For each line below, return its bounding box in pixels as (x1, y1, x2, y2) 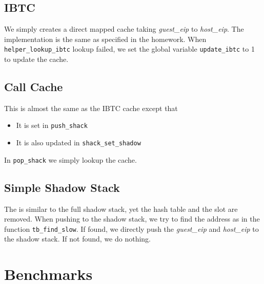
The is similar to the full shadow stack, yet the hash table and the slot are (4, 203, 238, 214)
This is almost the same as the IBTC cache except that (4, 102, 178, 113)
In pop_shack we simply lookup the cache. (4, 154, 137, 165)
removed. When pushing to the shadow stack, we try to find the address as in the (4, 213, 260, 224)
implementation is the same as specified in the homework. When (4, 33, 207, 44)
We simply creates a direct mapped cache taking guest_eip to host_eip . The (4, 24, 244, 34)
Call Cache (4, 79, 63, 95)
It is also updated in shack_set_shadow (16, 137, 141, 148)
